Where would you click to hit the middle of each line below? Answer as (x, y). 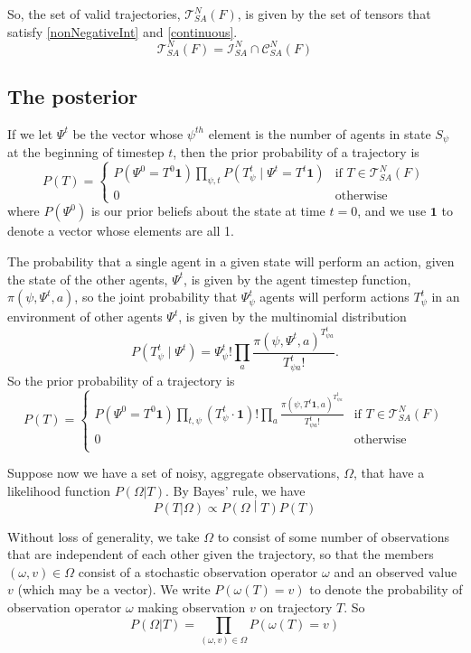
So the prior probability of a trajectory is (121, 380)
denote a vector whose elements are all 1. (121, 231)
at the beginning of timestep (86, 152)
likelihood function (59, 490)
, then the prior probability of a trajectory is (296, 152)
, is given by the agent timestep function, (297, 279)
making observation (192, 606)
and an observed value (396, 571)
